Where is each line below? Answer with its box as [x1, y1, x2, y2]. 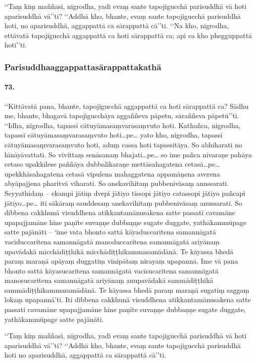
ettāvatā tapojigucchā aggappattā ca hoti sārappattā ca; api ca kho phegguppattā [4, 30, 252, 40]
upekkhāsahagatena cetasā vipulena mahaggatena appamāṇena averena [4, 168, 220, 179]
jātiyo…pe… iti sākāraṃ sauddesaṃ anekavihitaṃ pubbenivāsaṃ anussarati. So [4, 197, 242, 208]
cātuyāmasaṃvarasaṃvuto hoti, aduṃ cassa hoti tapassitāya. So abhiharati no [4, 139, 242, 149]
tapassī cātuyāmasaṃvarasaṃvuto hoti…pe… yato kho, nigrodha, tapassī [4, 130, 223, 140]
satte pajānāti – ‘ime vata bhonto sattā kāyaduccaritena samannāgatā [4, 227, 216, 237]
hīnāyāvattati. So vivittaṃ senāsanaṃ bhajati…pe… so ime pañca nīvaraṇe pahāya [4, 149, 252, 159]
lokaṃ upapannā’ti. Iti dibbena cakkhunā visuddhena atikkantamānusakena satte [4, 294, 251, 305]
